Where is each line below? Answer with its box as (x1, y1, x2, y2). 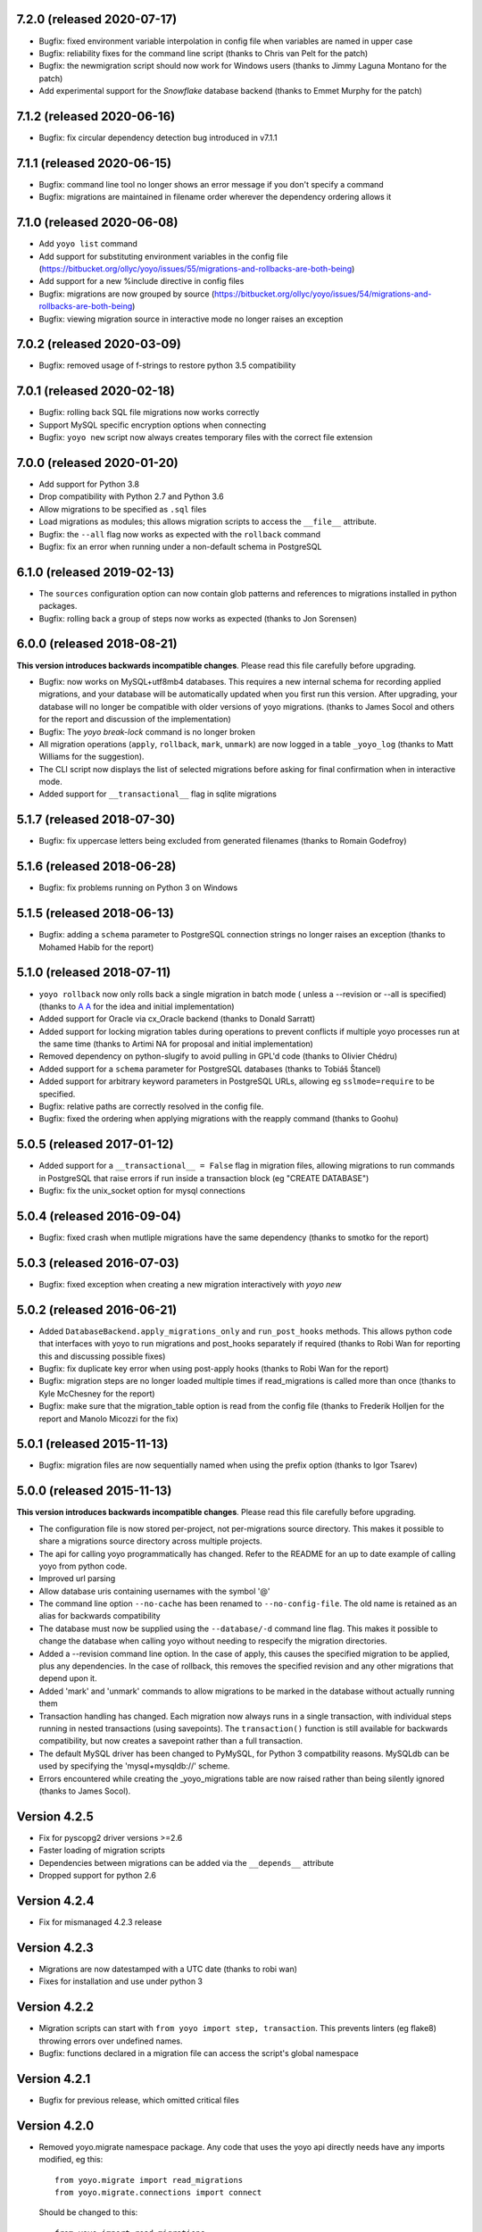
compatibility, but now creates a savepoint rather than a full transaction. (38, 1736, 303, 1746)
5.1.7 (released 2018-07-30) (16, 812, 176, 828)
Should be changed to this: (38, 2207, 138, 2218)
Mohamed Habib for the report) (38, 942, 154, 953)
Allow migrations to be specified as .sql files (38, 504, 207, 514)
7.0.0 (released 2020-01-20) (16, 455, 179, 471)
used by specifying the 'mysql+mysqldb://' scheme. (38, 1761, 230, 1771)
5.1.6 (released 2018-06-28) (16, 859, 177, 874)
